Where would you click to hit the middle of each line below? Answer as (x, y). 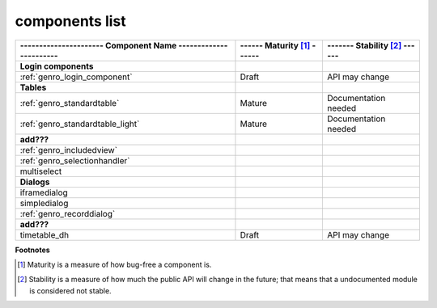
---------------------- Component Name (98, 45)
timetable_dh (45, 234)
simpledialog (44, 203)
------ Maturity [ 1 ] (275, 45)
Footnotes (32, 250)
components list (71, 21)
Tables (33, 87)
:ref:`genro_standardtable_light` (80, 124)
